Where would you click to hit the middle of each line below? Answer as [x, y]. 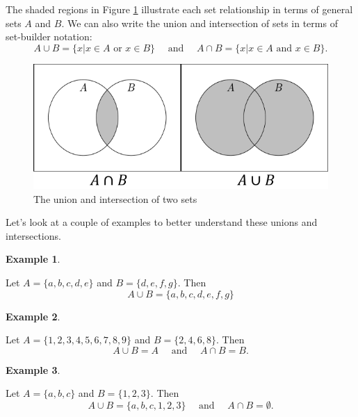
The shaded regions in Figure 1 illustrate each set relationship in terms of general [179, 9]
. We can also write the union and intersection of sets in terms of [200, 23]
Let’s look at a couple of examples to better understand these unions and [162, 222]
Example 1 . [33, 259]
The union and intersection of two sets [115, 198]
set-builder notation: [49, 36]
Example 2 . [33, 316]
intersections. [33, 235]
